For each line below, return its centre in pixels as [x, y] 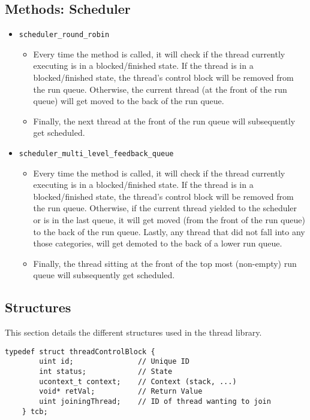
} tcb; [35, 411]
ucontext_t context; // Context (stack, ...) [138, 381]
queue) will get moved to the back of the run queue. [129, 101]
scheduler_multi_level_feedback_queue [96, 154]
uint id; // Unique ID [114, 362]
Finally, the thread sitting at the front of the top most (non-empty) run [165, 263]
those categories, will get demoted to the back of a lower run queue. [158, 243]
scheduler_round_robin [64, 35]
